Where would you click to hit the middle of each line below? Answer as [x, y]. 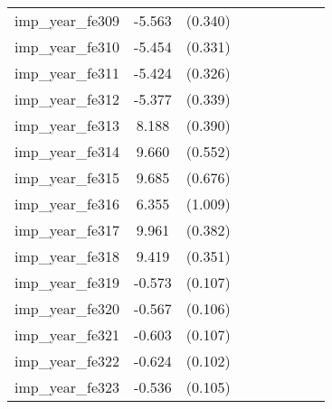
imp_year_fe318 [67, 256]
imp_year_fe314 [67, 151]
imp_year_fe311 [67, 73]
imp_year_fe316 [67, 204]
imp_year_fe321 [67, 335]
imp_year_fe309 [67, 20]
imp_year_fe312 [67, 99]
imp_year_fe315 [67, 177]
